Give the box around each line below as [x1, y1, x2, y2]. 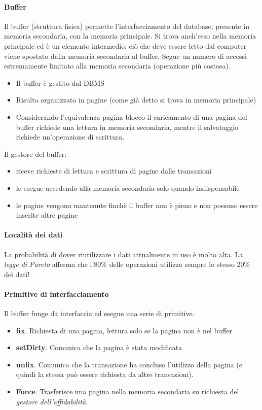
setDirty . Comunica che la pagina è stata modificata [16, 342, 182, 353]
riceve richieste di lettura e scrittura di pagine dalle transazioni [16, 165, 212, 176]
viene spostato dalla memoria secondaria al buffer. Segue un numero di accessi [4, 50, 247, 61]
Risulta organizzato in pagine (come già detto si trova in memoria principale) [16, 94, 256, 105]
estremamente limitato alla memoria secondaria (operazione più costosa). [4, 60, 231, 71]
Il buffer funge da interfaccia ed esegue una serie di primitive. [4, 308, 195, 319]
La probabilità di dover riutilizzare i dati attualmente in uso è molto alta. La [4, 249, 243, 259]
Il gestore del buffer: [4, 148, 67, 159]
